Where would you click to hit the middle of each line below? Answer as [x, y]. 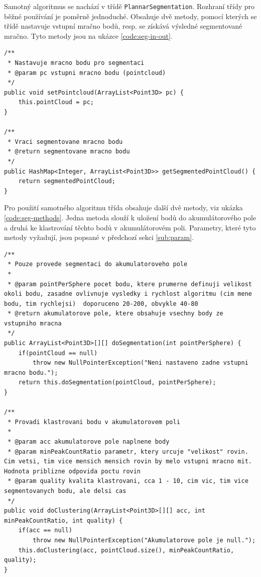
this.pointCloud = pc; [56, 102]
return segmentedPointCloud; [67, 181]
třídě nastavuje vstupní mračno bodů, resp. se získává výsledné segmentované [123, 26]
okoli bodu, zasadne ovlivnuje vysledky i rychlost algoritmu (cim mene [128, 294]
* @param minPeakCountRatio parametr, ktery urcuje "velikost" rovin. [128, 451]
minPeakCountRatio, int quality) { [63, 520]
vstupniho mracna [33, 323]
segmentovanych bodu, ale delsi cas [65, 491]
